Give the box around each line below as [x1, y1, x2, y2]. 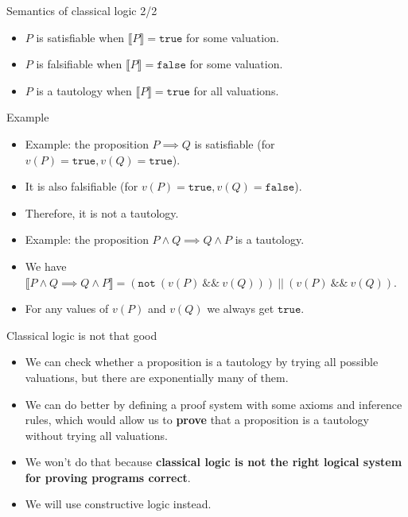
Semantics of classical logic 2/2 [6, 2, 157, 18]
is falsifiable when [36, 56, 122, 72]
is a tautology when [36, 82, 132, 98]
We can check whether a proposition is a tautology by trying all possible [25, 353, 379, 370]
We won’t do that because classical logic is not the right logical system [25, 453, 402, 470]
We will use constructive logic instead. [25, 496, 212, 512]
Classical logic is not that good [6, 326, 157, 343]
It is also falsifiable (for [25, 178, 138, 195]
